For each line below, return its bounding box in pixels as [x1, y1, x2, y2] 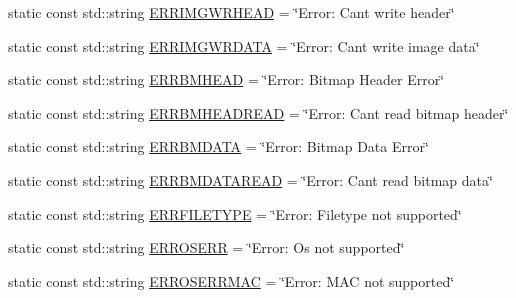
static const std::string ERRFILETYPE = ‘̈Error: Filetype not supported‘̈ [8, 203, 462, 224]
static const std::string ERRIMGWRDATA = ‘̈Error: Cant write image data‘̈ [8, 35, 480, 56]
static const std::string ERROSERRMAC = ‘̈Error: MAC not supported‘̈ [8, 270, 455, 291]
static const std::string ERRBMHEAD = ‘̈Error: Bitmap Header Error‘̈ [8, 69, 445, 90]
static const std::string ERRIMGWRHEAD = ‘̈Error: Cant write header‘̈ [8, 2, 455, 22]
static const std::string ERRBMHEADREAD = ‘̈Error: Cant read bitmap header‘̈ [8, 102, 509, 123]
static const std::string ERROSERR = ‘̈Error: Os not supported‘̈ [8, 237, 405, 258]
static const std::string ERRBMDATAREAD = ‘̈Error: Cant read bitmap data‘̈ [8, 169, 493, 190]
